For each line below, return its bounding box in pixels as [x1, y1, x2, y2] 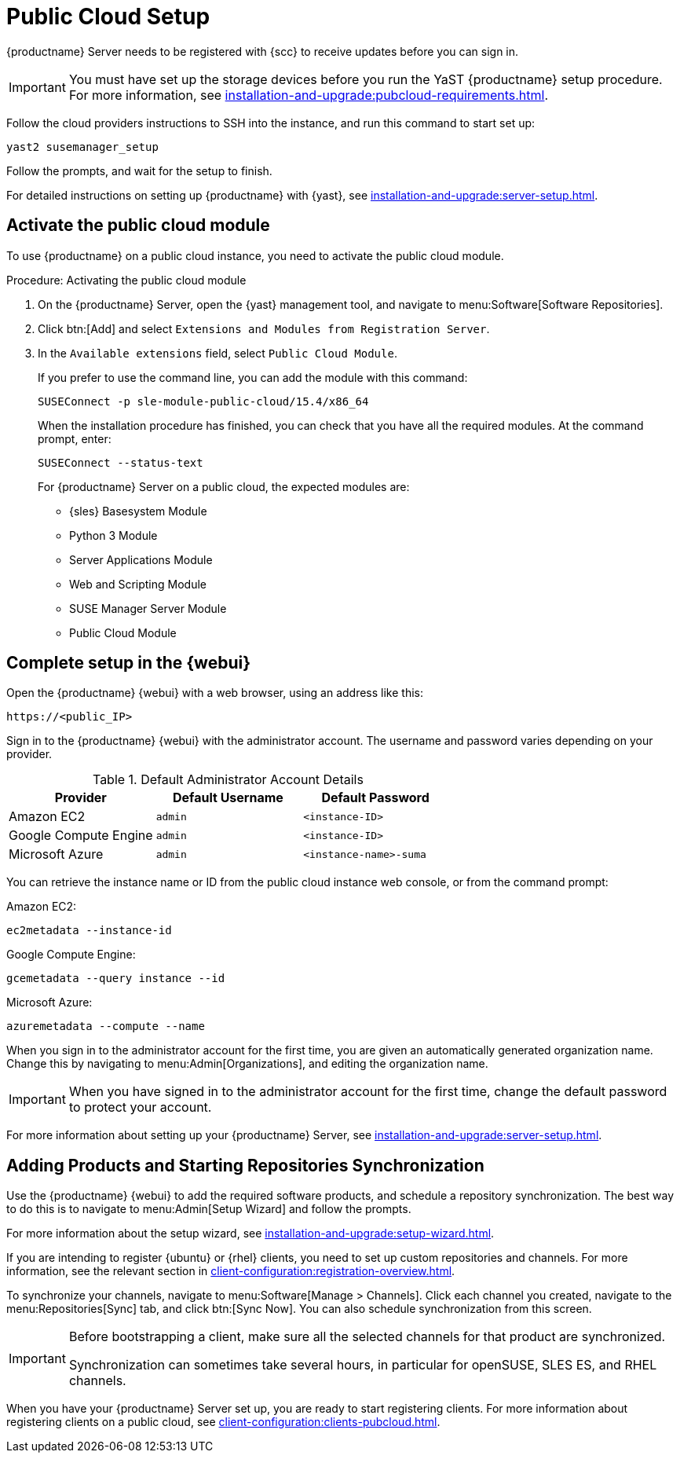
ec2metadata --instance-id [6, 924, 172, 937]
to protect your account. [68, 1099, 212, 1116]
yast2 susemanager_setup [6, 140, 159, 153]
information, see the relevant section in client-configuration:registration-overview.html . [6, 1264, 455, 1278]
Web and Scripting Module [69, 577, 207, 591]
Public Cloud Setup [6, 3, 210, 30]
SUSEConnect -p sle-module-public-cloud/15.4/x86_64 [38, 394, 369, 408]
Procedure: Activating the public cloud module [6, 273, 247, 287]
